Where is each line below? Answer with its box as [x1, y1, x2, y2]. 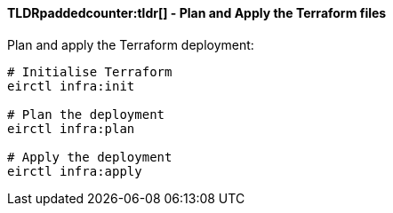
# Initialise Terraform [7, 64, 172, 79]
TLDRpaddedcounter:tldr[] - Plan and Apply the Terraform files [7, 5, 387, 20]
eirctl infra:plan [7, 121, 135, 136]
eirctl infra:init [7, 78, 135, 93]
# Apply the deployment [7, 149, 172, 164]
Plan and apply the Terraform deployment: [7, 36, 254, 52]
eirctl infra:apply [7, 163, 142, 178]
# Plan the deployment [7, 106, 165, 122]
